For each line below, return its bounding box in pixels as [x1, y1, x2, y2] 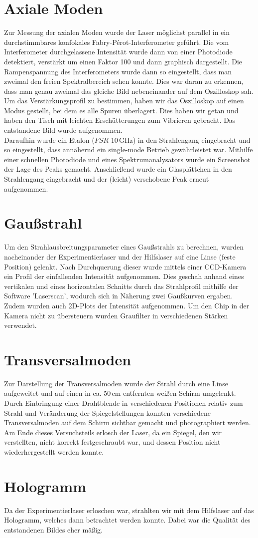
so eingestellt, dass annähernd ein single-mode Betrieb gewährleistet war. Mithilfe [4, 144, 253, 155]
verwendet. [4, 320, 37, 330]
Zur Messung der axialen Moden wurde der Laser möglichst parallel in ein [4, 27, 230, 37]
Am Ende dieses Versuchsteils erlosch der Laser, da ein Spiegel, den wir [4, 427, 222, 437]
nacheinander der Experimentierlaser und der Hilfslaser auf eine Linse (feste [4, 251, 236, 262]
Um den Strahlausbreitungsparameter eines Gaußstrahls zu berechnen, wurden [4, 242, 244, 252]
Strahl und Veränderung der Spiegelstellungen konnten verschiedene [4, 407, 211, 418]
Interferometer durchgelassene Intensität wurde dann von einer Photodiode [4, 46, 233, 57]
